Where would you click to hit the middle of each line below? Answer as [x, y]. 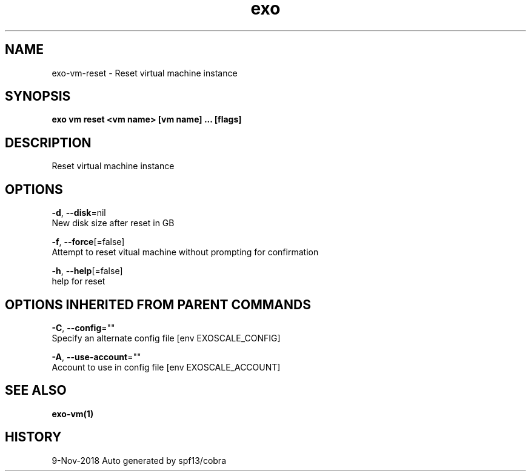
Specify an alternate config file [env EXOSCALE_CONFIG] [166, 338]
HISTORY [33, 437]
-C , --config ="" [83, 327]
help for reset [78, 281]
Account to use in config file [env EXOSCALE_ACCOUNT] [166, 367]
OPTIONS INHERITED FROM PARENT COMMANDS [158, 304]
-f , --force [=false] [88, 242]
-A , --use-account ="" [96, 357]
